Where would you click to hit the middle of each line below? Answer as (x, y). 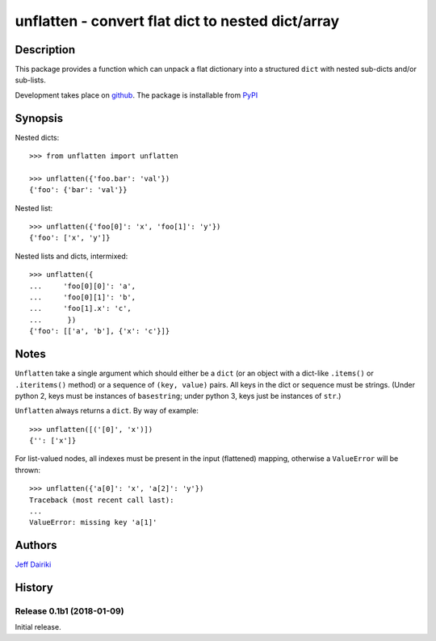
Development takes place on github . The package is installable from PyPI (136, 95)
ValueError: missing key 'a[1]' (93, 522)
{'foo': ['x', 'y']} (70, 238)
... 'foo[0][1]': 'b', (83, 297)
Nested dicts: (37, 137)
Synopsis (39, 118)
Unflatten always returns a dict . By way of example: (107, 411)
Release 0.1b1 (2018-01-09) (69, 611)
